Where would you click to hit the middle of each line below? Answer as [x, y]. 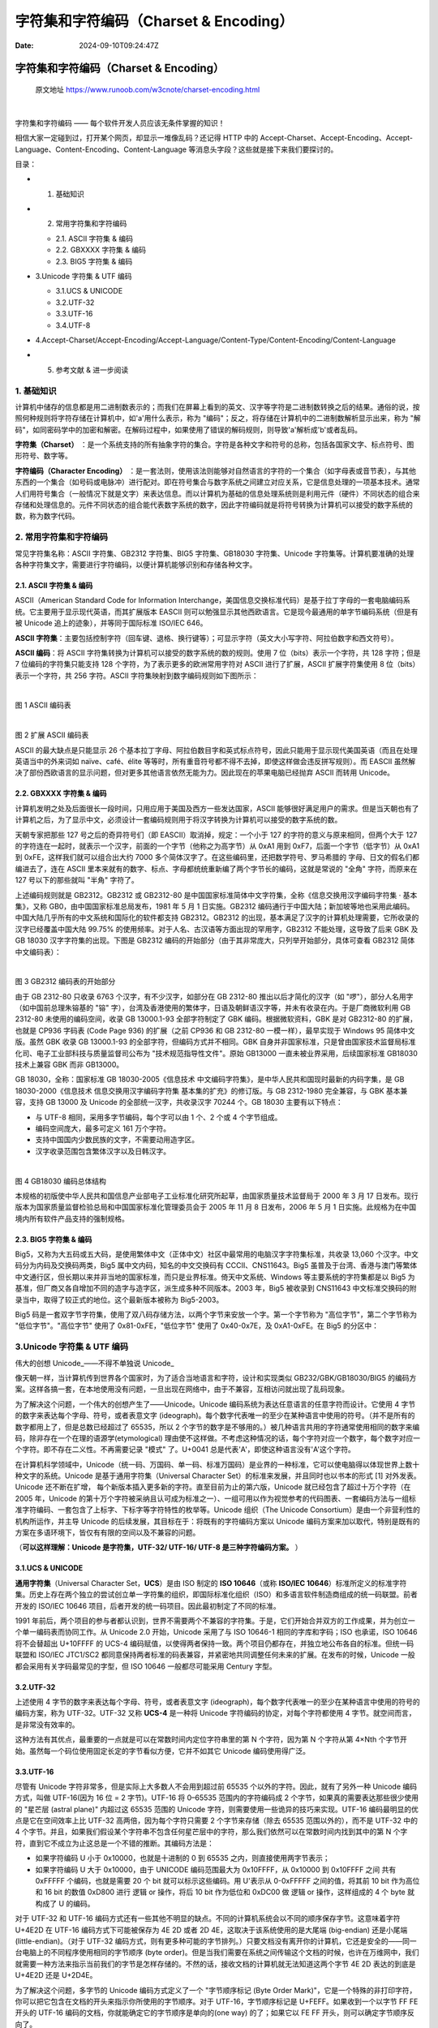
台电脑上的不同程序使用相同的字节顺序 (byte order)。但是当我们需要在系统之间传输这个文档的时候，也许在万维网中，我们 [217, 1953]
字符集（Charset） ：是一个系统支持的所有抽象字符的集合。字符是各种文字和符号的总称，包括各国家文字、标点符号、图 [215, 445]
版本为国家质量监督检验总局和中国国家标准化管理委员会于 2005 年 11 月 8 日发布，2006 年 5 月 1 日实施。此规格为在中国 [216, 1207]
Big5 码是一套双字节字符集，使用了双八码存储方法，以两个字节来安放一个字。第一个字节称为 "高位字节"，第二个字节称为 [216, 1315]
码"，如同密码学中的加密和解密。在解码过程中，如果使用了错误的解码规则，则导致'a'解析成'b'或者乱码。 [189, 429]
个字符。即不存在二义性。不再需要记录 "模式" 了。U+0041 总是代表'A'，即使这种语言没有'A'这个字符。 [185, 1450]
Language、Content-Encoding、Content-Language [101, 149]
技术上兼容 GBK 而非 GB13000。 [69, 1065]
